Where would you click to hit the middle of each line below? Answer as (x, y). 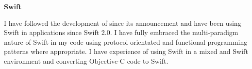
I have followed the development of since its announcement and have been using (123, 23)
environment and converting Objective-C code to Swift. (86, 60)
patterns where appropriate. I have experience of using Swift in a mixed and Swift (126, 51)
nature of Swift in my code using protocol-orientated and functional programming (126, 42)
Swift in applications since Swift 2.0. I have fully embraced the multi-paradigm (121, 32)
